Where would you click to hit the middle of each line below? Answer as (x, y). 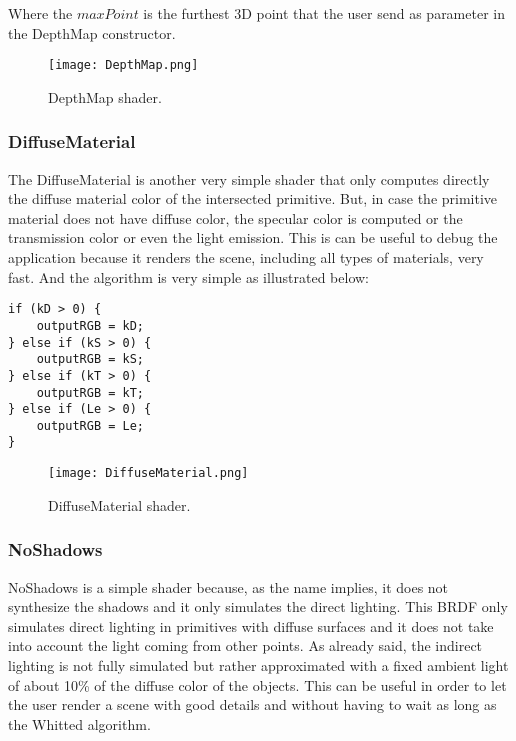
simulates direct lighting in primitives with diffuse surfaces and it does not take (251, 625)
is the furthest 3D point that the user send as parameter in (324, 13)
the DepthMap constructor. (92, 32)
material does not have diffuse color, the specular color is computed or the (235, 217)
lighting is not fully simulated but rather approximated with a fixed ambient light (258, 664)
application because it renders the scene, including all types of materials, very (246, 257)
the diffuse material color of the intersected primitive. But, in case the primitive (253, 198)
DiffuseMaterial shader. (119, 504)
